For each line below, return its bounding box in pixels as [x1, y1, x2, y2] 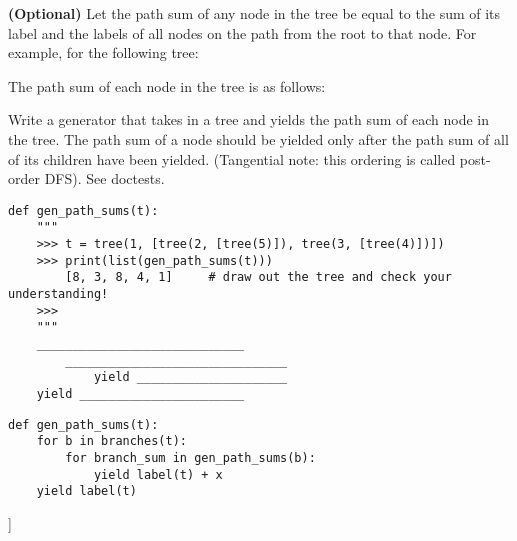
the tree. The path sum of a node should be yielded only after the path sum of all [8, 128, 509, 149]
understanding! [8, 287, 109, 302]
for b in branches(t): [36, 434, 187, 449]
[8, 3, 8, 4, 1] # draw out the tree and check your [65, 270, 452, 285]
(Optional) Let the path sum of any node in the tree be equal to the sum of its [8, 3, 501, 23]
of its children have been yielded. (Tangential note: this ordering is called [8, 148, 456, 169]
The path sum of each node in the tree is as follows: [8, 75, 326, 96]
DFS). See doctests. [44, 168, 165, 189]
